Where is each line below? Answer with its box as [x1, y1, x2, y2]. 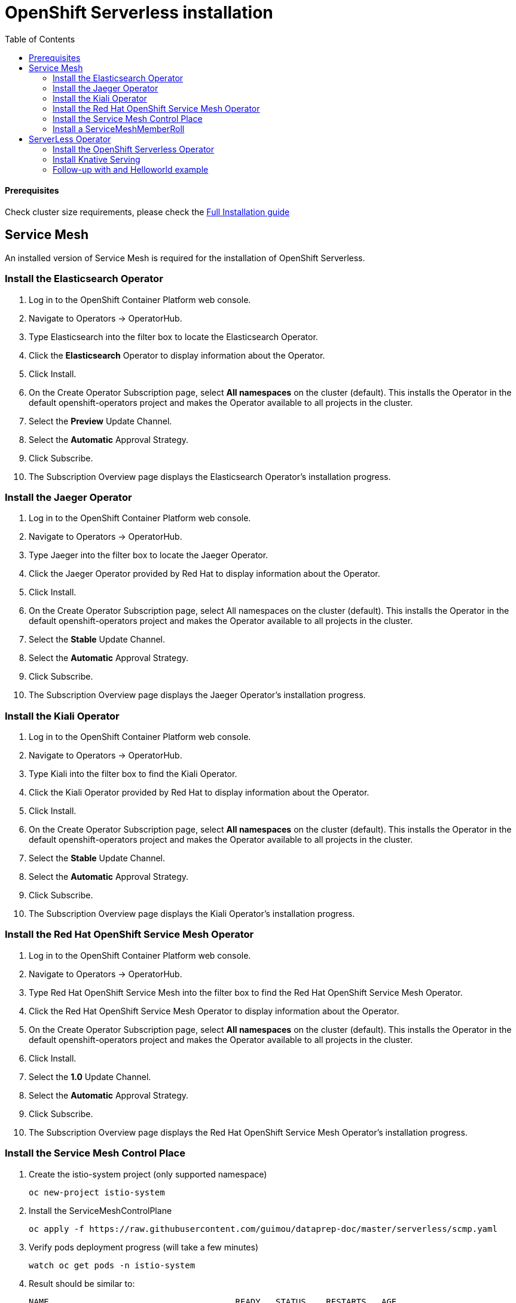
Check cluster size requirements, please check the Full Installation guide [5, 206, 290, 217]
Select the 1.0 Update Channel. [29, 1071, 151, 1082]
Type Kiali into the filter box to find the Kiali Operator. [29, 769, 237, 779]
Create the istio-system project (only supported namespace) [29, 1169, 267, 1179]
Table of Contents [5, 33, 75, 44]
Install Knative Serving [53, 154, 141, 164]
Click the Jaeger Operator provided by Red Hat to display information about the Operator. [29, 568, 380, 579]
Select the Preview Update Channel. [29, 415, 172, 426]
